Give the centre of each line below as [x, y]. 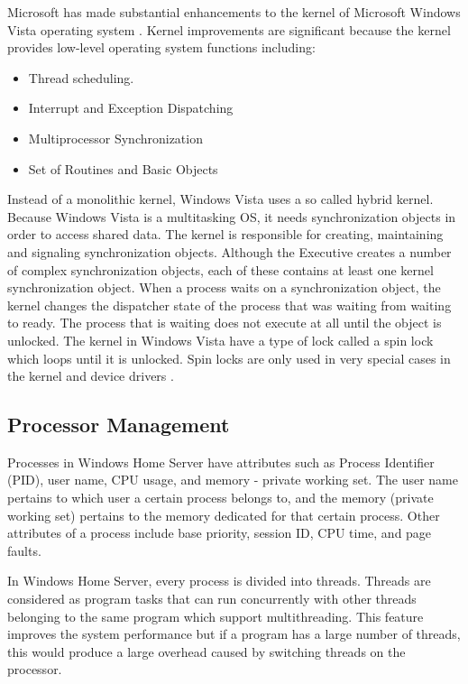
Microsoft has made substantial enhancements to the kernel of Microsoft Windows [234, 12]
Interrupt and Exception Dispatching [131, 108]
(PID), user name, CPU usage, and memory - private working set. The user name [233, 480]
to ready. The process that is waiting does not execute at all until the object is [225, 323]
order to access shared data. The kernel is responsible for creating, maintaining [225, 234]
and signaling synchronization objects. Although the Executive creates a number [229, 251]
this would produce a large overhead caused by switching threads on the [206, 651]
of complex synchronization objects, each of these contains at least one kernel [220, 269]
